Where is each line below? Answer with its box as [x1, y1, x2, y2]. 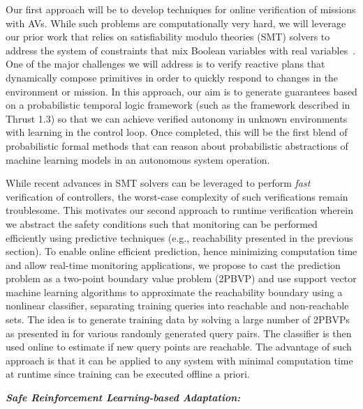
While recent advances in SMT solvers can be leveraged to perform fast [6, 176, 311, 190]
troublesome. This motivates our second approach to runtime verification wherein [6, 203, 353, 217]
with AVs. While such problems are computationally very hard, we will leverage [6, 15, 346, 30]
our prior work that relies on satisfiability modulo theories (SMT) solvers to [6, 29, 330, 44]
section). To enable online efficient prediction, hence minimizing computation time [6, 244, 357, 258]
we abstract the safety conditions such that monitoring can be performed [6, 216, 318, 231]
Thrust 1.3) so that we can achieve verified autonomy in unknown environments [6, 111, 348, 125]
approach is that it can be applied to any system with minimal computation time [6, 353, 353, 367]
